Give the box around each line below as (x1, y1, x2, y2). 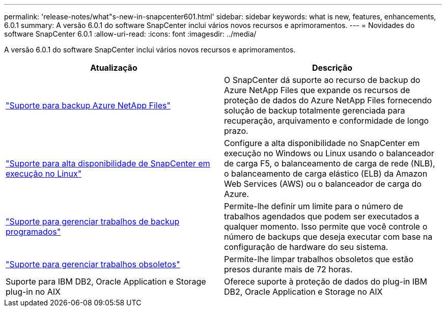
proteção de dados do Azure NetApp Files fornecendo (224, 95, 432, 105)
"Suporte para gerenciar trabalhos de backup (6, 216, 180, 227)
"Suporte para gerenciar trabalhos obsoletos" (6, 259, 180, 269)
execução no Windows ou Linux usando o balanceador (224, 148, 434, 158)
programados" (6, 227, 61, 237)
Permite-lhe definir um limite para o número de (224, 201, 403, 211)
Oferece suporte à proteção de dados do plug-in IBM (224, 276, 427, 287)
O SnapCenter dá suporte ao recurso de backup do (224, 75, 421, 85)
